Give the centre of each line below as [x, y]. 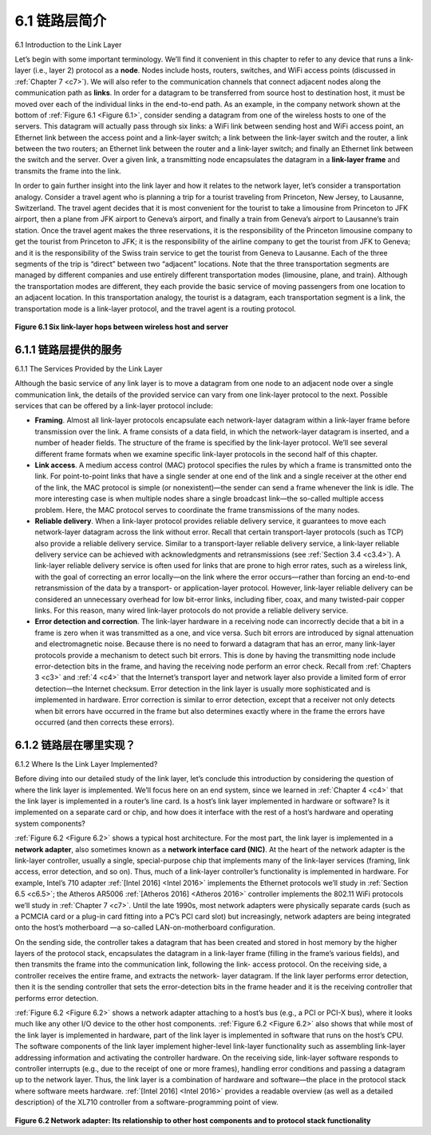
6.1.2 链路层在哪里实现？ [75, 745]
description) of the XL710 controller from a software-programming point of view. [146, 1102]
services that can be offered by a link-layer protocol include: [114, 406]
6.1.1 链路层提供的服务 [69, 349]
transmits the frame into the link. [68, 171]
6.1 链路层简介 [61, 21]
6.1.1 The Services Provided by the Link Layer [89, 368]
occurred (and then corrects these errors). [105, 722]
